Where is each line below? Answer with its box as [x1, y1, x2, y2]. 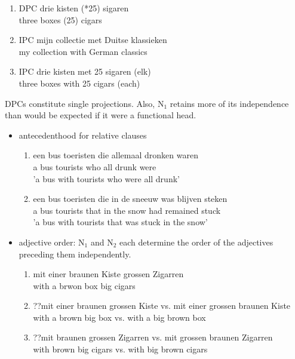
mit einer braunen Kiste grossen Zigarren [33, 268, 184, 280]
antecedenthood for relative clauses [19, 128, 147, 141]
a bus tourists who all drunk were [33, 160, 156, 173]
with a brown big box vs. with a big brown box [33, 311, 206, 323]
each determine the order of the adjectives [119, 235, 274, 248]
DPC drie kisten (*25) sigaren [19, 2, 129, 14]
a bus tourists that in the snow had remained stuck [33, 204, 221, 216]
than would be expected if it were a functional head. [5, 109, 196, 121]
